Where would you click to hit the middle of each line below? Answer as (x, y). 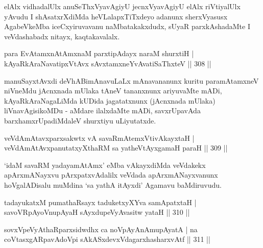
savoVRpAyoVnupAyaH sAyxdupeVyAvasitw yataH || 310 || (97, 212)
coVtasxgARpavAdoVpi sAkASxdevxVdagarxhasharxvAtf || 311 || (107, 239)
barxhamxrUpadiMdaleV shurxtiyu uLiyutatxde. (80, 120)
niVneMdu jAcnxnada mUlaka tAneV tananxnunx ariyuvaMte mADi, (113, 91)
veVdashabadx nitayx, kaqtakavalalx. (62, 36)
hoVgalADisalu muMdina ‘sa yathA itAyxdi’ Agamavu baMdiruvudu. (113, 184)
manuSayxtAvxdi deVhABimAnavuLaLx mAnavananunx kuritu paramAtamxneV (131, 80)
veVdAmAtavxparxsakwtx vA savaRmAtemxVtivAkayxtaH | (99, 138)
